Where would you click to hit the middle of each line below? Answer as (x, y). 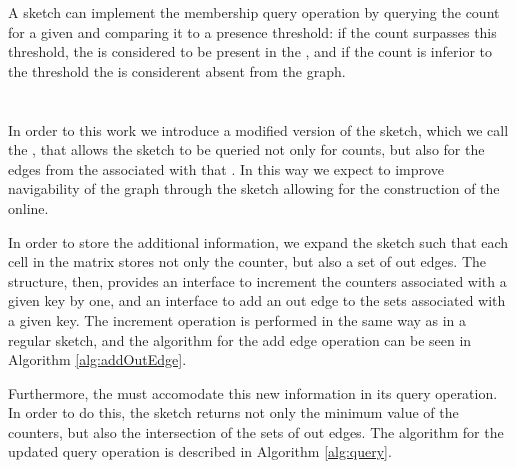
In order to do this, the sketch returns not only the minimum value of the (233, 412)
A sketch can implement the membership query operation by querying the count (254, 12)
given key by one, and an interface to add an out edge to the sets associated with (257, 300)
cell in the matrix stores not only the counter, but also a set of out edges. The (247, 261)
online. (28, 207)
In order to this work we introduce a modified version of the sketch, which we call (258, 129)
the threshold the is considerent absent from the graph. (177, 70)
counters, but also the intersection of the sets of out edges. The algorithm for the (256, 431)
